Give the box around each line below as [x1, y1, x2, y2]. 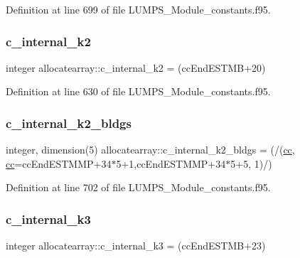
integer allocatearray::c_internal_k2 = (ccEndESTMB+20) [6, 60, 266, 75]
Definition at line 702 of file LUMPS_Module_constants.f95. [6, 180, 271, 195]
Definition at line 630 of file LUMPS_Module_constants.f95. [6, 84, 271, 99]
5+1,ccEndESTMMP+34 [116, 156, 226, 171]
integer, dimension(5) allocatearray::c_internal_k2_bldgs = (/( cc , [6, 142, 295, 157]
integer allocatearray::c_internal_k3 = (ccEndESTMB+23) [6, 238, 266, 253]
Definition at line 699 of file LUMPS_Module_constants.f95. [6, 2, 271, 16]
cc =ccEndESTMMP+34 [6, 156, 112, 171]
